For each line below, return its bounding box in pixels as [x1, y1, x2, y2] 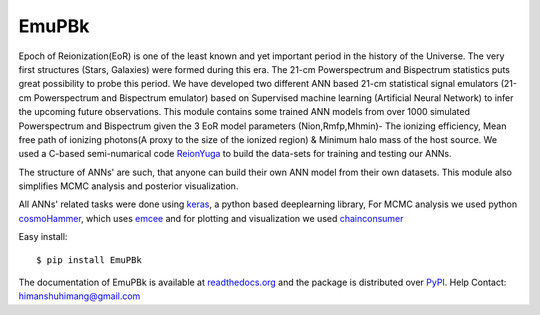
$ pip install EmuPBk [36, 254, 142, 265]
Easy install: [18, 231, 68, 243]
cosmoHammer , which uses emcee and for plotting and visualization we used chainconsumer [18, 212, 404, 224]
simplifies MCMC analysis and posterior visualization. [18, 180, 239, 192]
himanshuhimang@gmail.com [18, 290, 141, 302]
